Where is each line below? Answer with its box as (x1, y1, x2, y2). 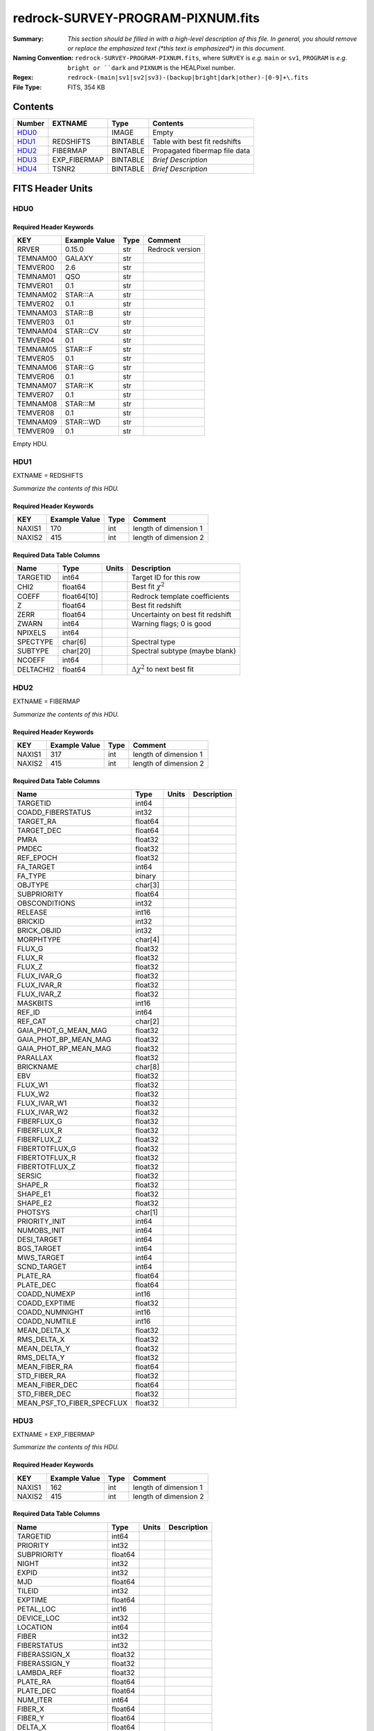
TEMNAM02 (17, 289, 57, 299)
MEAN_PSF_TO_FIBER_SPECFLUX (17, 1399, 128, 1408)
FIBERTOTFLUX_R (17, 1153, 76, 1163)
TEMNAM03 (17, 308, 57, 318)
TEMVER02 (17, 298, 55, 308)
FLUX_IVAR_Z (17, 989, 62, 999)
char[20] (62, 646, 91, 656)
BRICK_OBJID (17, 926, 62, 935)
